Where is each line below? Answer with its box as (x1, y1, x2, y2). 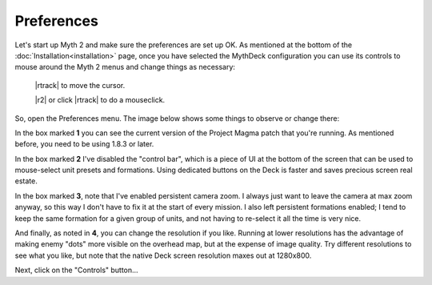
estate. (14, 176, 38, 186)
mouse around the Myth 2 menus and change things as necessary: (14, 62, 236, 72)
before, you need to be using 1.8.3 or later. (14, 139, 154, 149)
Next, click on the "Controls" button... (14, 265, 139, 275)
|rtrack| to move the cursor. (34, 80, 126, 90)
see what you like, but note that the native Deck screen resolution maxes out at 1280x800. (14, 251, 312, 260)
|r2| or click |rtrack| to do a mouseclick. (34, 95, 166, 105)
